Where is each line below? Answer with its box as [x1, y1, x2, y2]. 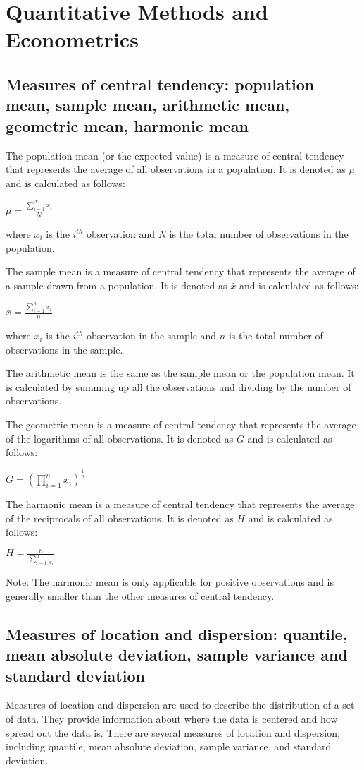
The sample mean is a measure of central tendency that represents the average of [6, 264, 356, 279]
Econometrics [6, 25, 139, 54]
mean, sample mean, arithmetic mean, [6, 94, 290, 116]
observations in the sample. [6, 342, 123, 356]
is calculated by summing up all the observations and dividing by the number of [6, 379, 351, 394]
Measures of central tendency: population [6, 73, 315, 95]
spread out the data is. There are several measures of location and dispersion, [6, 725, 340, 740]
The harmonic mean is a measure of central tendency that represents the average [6, 497, 355, 512]
